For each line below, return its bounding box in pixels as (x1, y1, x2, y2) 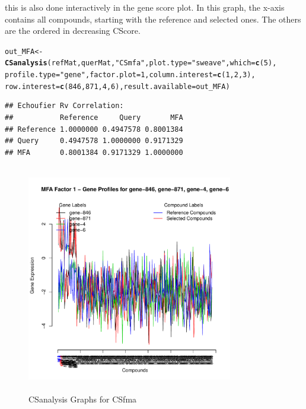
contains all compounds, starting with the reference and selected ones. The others (5, 12, 301, 25)
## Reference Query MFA (5, 113, 183, 122)
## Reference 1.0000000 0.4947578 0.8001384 (5, 125, 183, 134)
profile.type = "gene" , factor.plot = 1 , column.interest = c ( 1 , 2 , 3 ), (5, 71, 256, 80)
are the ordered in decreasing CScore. (5, 24, 141, 37)
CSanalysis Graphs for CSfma (28, 392, 137, 405)
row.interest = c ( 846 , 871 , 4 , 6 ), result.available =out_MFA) (5, 82, 230, 91)
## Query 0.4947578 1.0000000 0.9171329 (5, 137, 183, 145)
